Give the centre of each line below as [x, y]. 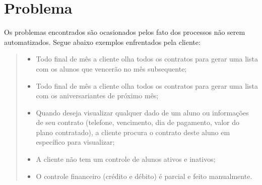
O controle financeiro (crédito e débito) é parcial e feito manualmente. [144, 176]
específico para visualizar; [75, 142]
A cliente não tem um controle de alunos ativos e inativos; [126, 159]
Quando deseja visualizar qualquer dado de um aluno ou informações [142, 112]
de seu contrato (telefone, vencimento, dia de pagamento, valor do [138, 122]
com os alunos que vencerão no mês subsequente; [111, 68]
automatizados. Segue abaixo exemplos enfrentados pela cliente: [102, 42]
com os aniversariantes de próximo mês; [97, 96]
